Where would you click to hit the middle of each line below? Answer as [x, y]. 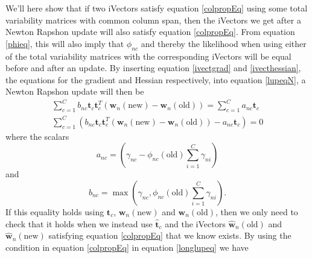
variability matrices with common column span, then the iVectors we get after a [153, 20]
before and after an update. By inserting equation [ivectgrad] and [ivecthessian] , [153, 68]
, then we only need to [256, 212]
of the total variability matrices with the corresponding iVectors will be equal [148, 56]
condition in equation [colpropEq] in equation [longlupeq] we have [127, 247]
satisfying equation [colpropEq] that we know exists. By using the [170, 235]
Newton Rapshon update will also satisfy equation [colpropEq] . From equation [150, 32]
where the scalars [37, 136]
